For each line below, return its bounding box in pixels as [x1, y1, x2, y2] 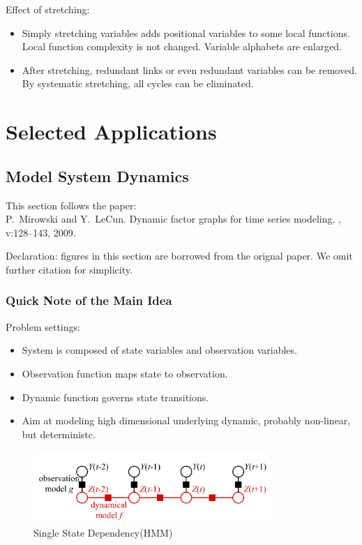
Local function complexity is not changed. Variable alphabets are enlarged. [22, 39, 342, 54]
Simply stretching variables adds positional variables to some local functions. [22, 25, 350, 40]
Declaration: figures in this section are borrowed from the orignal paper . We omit [6, 248, 353, 263]
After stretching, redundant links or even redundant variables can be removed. [22, 62, 357, 77]
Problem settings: [6, 319, 80, 334]
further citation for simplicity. [6, 262, 133, 276]
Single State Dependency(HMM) [33, 525, 173, 540]
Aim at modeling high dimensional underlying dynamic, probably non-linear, [22, 413, 351, 428]
